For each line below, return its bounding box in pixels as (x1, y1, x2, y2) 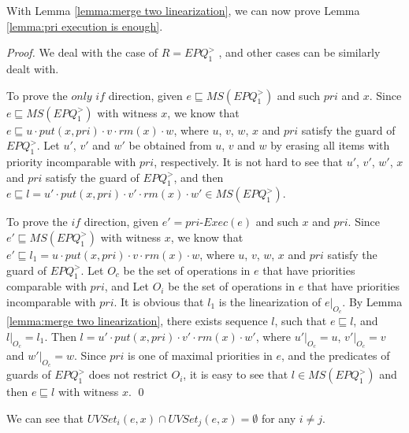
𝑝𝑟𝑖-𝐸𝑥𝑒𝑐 (185, 217, 229, 229)
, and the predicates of (281, 346, 390, 363)
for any (261, 409, 296, 426)
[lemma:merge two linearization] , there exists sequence (6, 313, 268, 329)
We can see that (6, 409, 84, 426)
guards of (6, 366, 51, 383)
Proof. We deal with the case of (6, 44, 158, 61)
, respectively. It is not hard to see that (154, 153, 343, 169)
